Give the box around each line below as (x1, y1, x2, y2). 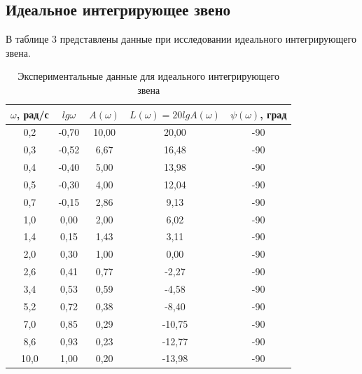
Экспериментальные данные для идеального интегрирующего (18, 69, 279, 83)
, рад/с (16, 106, 49, 121)
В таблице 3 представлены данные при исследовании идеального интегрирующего (6, 32, 356, 46)
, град (260, 106, 287, 121)
